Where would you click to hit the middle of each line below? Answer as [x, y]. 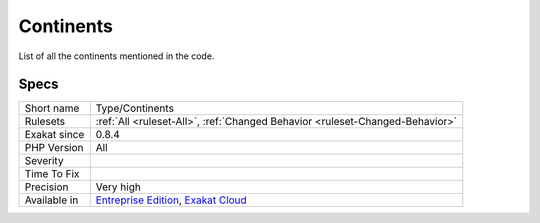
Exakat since [54, 135]
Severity [44, 161]
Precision [46, 187]
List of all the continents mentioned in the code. [116, 56]
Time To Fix [52, 174]
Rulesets [44, 122]
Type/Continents [135, 108]
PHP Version [54, 148]
